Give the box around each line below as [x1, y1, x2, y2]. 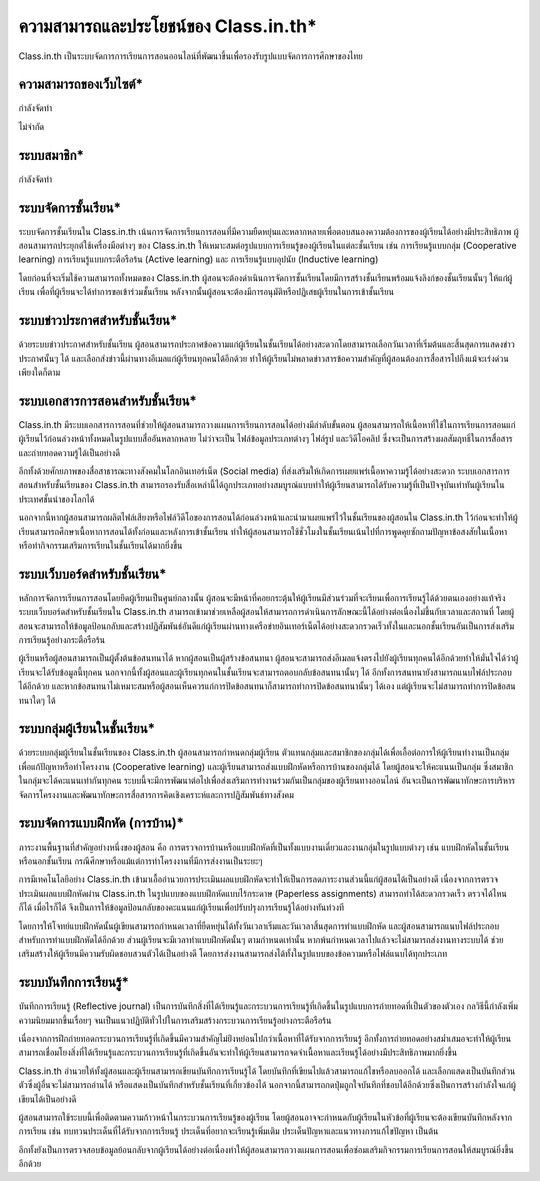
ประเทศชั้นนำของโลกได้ [18, 493, 95, 505]
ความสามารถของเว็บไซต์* [18, 76, 144, 93]
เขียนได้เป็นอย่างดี [18, 1093, 77, 1105]
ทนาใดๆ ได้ [18, 694, 56, 706]
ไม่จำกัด [18, 120, 45, 132]
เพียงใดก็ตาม [18, 366, 61, 378]
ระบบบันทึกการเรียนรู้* [18, 974, 130, 991]
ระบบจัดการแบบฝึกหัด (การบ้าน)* [18, 815, 185, 832]
